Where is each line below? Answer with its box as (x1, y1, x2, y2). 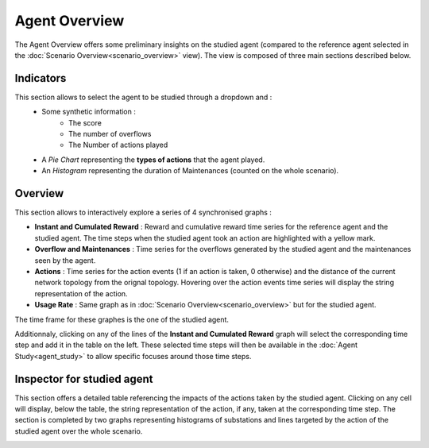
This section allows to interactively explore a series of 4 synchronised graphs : (14, 207, 272, 218)
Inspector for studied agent (14, 372, 153, 385)
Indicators (14, 71, 67, 85)
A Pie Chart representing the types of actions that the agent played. (41, 155, 265, 164)
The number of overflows (68, 129, 152, 139)
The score (68, 118, 102, 127)
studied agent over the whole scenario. (14, 426, 143, 436)
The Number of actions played (68, 140, 168, 150)
